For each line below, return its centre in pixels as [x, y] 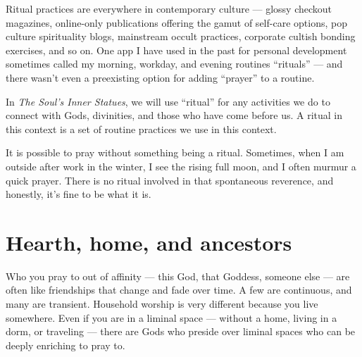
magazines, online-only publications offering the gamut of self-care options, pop [176, 22]
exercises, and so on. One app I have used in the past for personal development [176, 50]
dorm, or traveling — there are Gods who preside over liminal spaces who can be [181, 331]
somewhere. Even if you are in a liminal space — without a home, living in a [171, 317]
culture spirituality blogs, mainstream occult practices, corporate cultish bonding [181, 36]
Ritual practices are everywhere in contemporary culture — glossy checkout [169, 8]
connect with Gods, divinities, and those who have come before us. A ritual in [174, 115]
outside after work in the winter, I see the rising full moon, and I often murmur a [181, 166]
